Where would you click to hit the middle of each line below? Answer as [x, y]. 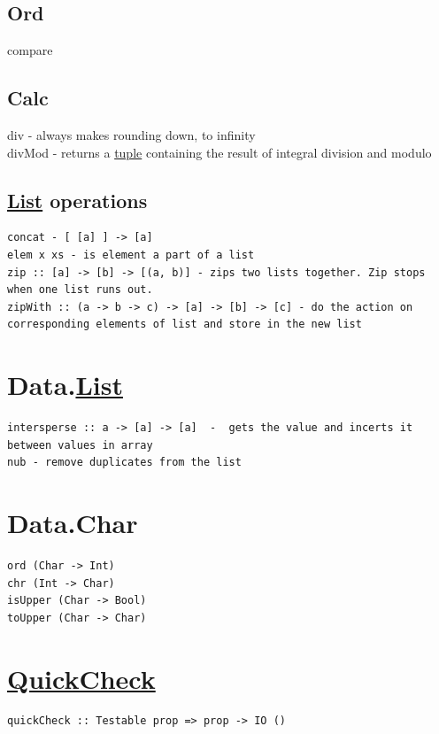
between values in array [80, 445]
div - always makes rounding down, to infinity [131, 135]
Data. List [65, 385]
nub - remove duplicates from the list [124, 463]
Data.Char [73, 523]
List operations [77, 200]
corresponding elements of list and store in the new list [185, 325]
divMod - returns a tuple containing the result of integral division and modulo [219, 152]
